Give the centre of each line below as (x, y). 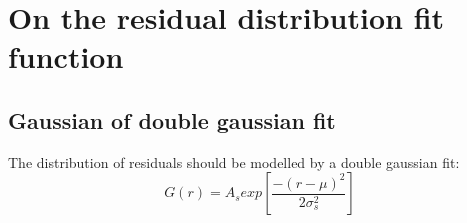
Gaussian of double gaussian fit (172, 119)
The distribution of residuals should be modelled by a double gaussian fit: (234, 161)
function (66, 56)
